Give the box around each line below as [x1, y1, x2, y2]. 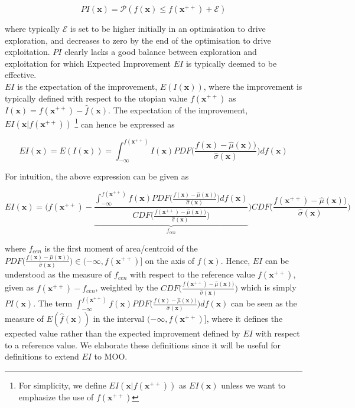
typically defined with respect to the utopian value [5, 92, 188, 104]
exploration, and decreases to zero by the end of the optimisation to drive [5, 34, 271, 46]
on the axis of [145, 254, 195, 266]
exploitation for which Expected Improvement [5, 57, 171, 69]
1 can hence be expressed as [74, 116, 175, 130]
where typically [5, 22, 60, 34]
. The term [33, 297, 73, 309]
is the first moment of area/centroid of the [44, 242, 198, 254]
